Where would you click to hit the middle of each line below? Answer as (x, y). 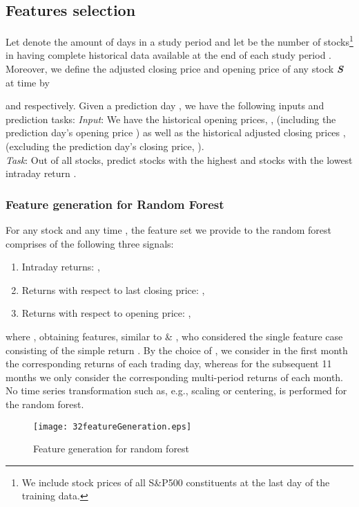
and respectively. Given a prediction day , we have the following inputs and (165, 105)
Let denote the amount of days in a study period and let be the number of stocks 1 (179, 40)
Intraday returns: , (61, 267)
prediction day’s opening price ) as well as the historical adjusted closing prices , (176, 132)
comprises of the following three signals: (90, 243)
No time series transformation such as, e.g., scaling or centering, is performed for (176, 390)
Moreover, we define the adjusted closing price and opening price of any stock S (174, 69)
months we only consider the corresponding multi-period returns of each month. (175, 377)
